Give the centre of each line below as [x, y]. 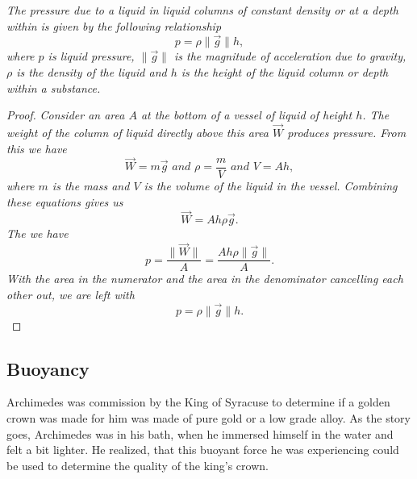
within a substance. [54, 87]
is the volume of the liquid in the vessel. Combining [271, 185]
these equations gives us [65, 201]
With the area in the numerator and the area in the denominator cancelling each [205, 279]
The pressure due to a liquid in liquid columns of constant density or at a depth [202, 10]
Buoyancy [48, 368]
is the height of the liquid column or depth [285, 72]
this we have [37, 148]
